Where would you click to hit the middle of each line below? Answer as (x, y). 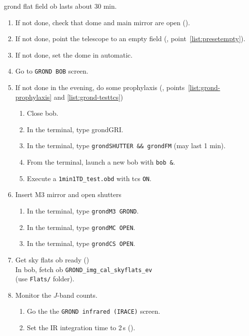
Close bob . (42, 113)
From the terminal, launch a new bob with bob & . (101, 162)
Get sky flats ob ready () (52, 259)
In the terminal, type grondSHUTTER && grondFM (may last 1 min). (126, 145)
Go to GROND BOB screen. (52, 71)
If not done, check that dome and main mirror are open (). (103, 22)
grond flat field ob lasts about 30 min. (60, 6)
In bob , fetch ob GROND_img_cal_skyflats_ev (84, 269)
